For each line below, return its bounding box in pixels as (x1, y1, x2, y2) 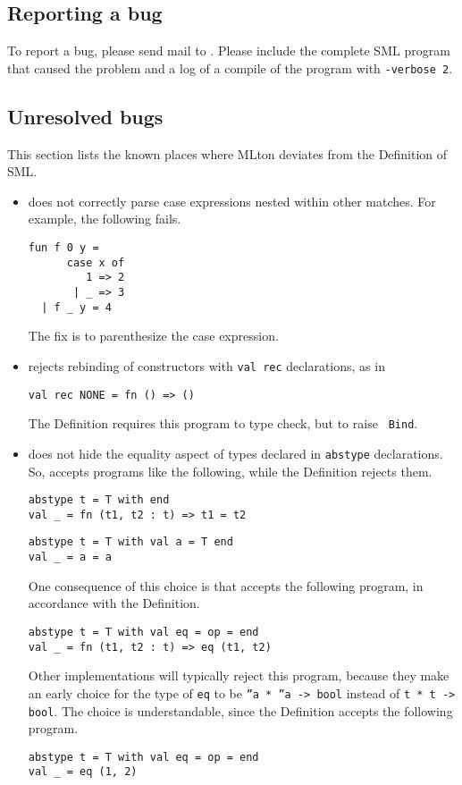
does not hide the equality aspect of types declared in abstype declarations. (28, 443, 443, 462)
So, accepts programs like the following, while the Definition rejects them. (28, 461, 433, 480)
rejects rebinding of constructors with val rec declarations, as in (28, 356, 385, 375)
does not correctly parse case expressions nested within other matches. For (28, 191, 436, 210)
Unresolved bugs (7, 102, 164, 130)
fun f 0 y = (28, 241, 99, 255)
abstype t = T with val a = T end (28, 536, 233, 549)
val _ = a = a (28, 551, 112, 564)
